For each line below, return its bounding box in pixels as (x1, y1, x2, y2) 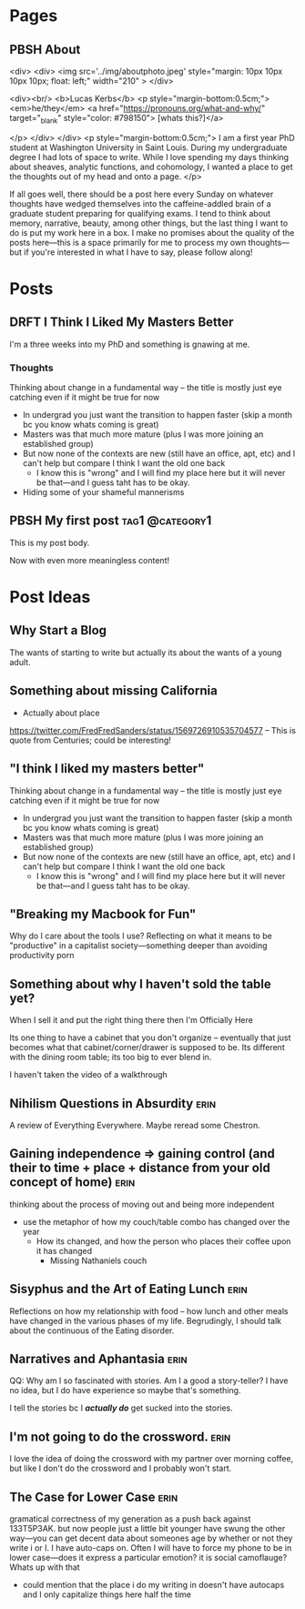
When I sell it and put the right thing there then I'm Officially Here (9, 1015, 253, 1026)
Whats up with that (9, 1562, 80, 1573)
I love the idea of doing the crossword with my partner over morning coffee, (9, 1453, 294, 1464)
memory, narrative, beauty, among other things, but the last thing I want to (9, 218, 289, 228)
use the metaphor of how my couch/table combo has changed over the (22, 1216, 290, 1227)
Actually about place (22, 707, 100, 718)
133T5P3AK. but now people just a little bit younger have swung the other (9, 1523, 286, 1534)
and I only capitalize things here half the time (22, 1589, 191, 1600)
